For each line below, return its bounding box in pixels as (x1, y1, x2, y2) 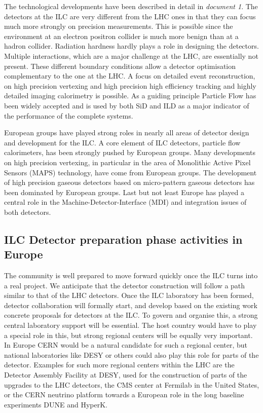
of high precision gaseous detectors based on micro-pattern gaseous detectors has (4, 177, 255, 187)
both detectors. (4, 206, 51, 217)
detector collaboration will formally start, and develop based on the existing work (4, 299, 257, 310)
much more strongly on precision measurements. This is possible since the (4, 21, 233, 31)
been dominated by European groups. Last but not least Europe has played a (4, 186, 244, 197)
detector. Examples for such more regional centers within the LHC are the (4, 359, 235, 370)
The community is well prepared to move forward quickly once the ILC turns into (4, 270, 258, 281)
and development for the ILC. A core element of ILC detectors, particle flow (4, 137, 241, 147)
